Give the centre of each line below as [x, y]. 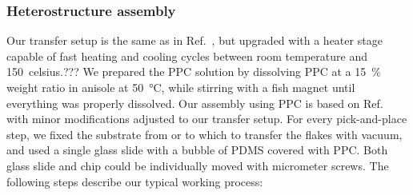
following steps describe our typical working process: [135, 181]
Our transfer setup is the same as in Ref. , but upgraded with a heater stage [194, 40]
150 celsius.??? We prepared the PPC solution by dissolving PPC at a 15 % [194, 72]
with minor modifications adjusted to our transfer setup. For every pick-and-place [207, 119]
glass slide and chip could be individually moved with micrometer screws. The [198, 165]
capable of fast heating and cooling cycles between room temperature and [187, 56]
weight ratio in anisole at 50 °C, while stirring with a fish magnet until [181, 87]
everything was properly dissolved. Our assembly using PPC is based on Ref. [195, 103]
